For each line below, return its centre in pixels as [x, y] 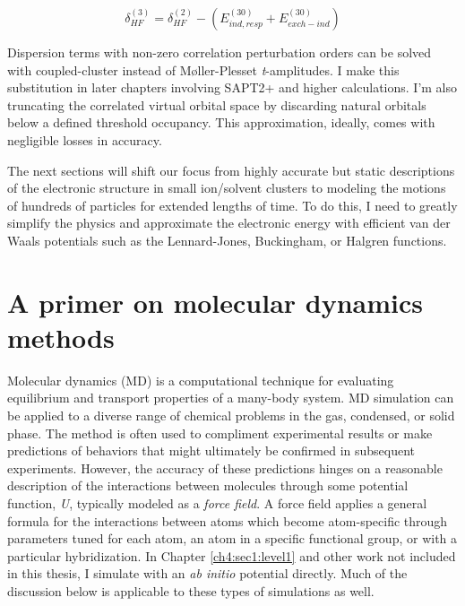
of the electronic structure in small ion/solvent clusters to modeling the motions [227, 188]
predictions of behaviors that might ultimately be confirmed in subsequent [211, 450]
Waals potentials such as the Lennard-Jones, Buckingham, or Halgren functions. [227, 240]
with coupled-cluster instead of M [99, 69]
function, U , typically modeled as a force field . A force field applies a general [217, 503]
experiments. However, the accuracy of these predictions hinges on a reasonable [225, 467]
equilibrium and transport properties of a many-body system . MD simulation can [231, 398]
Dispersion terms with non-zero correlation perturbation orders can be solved [220, 52]
